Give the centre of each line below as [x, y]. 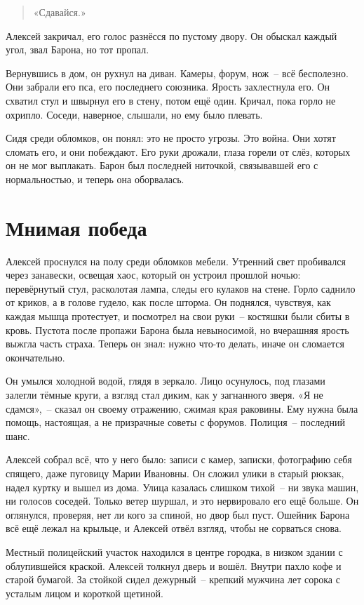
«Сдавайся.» [60, 12]
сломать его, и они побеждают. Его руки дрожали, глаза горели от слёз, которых [178, 151]
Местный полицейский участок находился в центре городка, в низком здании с [174, 551]
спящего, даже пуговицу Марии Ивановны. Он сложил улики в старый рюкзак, [175, 473]
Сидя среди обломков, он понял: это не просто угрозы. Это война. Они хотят [171, 138]
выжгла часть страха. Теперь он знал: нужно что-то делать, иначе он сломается [175, 344]
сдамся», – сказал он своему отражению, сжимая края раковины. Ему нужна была [182, 408]
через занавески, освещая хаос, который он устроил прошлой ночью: [153, 275]
